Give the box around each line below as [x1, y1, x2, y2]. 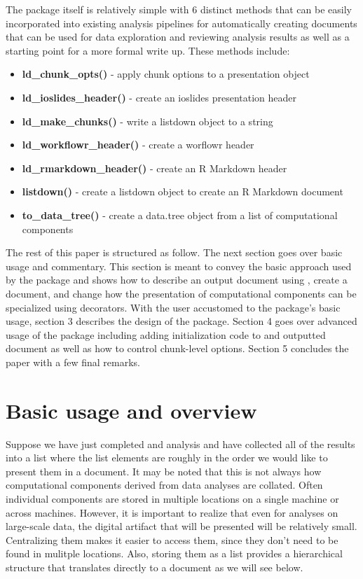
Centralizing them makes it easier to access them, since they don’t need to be [6, 532, 338, 547]
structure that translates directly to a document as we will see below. [6, 559, 303, 574]
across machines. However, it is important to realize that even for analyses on [6, 505, 338, 519]
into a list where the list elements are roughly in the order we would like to [6, 450, 328, 465]
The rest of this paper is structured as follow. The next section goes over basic [6, 245, 343, 260]
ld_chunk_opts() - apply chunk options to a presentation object [22, 67, 310, 81]
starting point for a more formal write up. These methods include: [6, 43, 290, 57]
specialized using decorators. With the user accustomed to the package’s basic [6, 300, 341, 314]
